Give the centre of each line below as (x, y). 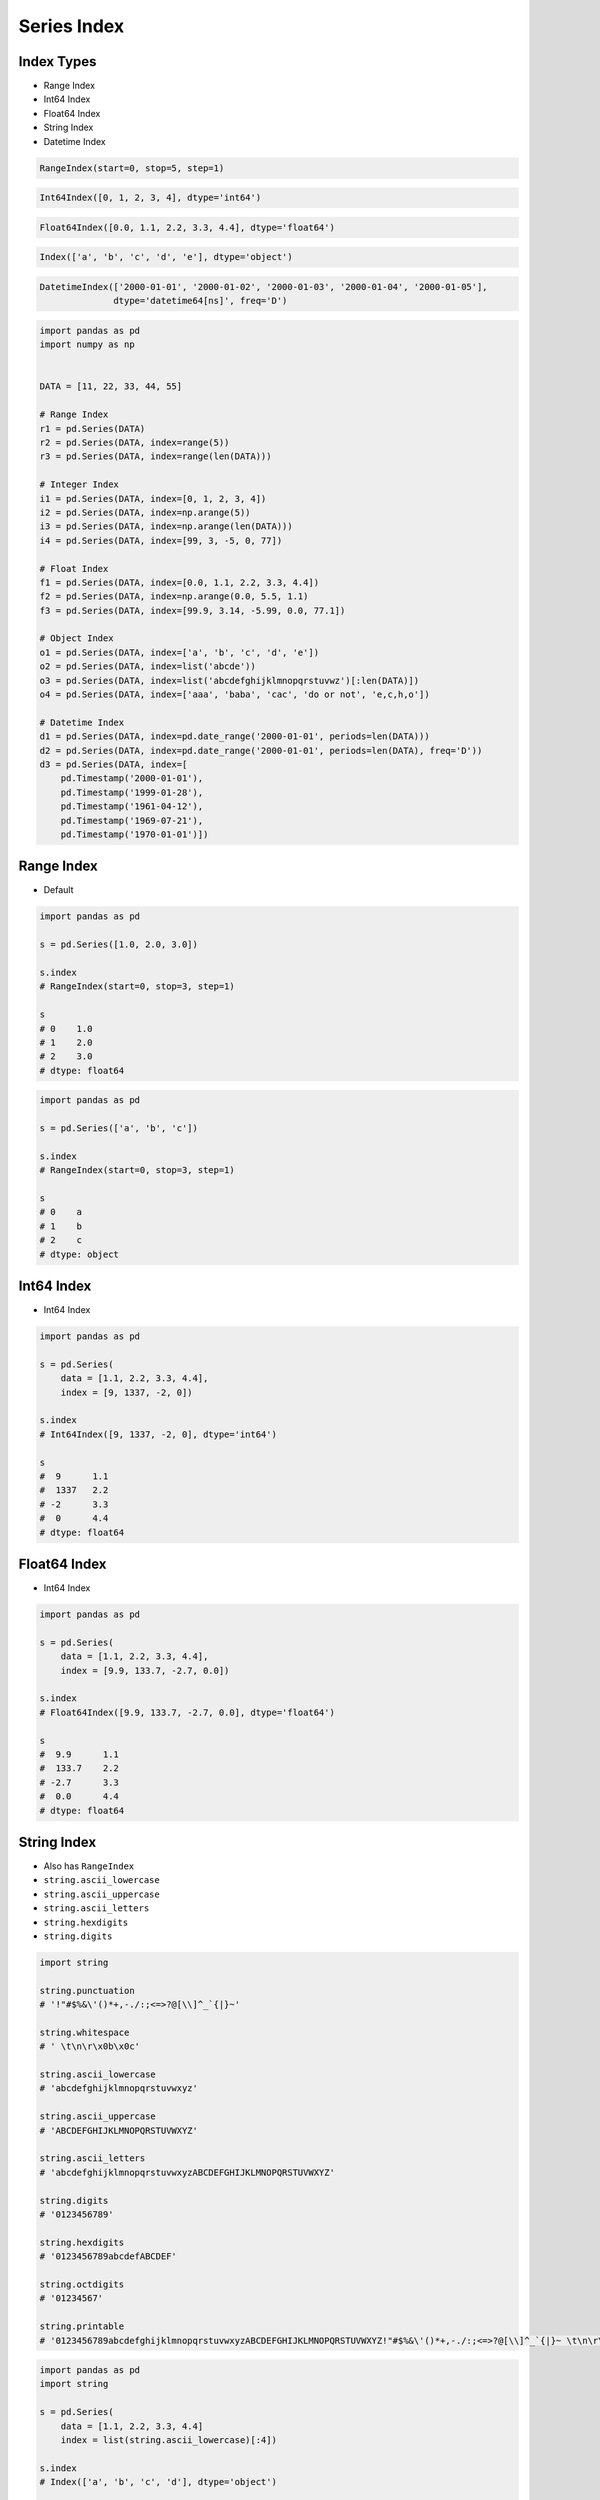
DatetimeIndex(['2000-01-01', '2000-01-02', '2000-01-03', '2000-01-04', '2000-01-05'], (264, 286)
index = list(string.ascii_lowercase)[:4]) (168, 2440)
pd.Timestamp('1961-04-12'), (132, 806)
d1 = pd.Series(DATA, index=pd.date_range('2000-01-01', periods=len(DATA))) (234, 736)
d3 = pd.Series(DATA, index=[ (113, 764)
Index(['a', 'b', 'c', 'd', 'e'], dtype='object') (166, 257)
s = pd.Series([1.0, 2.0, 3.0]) (119, 944)
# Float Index (74, 568)
